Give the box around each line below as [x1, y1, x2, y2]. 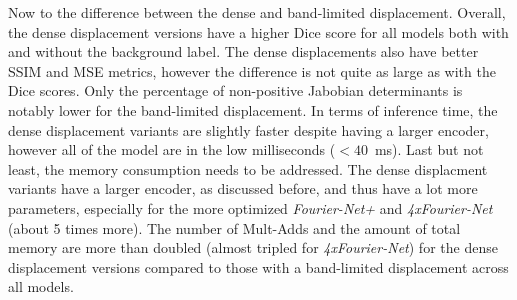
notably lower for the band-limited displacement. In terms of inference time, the [8, 99, 498, 120]
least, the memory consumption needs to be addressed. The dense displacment [8, 158, 488, 179]
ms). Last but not [374, 139, 484, 160]
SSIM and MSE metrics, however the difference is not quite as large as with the [8, 60, 496, 81]
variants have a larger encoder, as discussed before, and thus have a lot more [8, 178, 478, 199]
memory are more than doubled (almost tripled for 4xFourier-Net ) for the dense [8, 237, 498, 258]
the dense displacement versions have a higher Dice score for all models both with [8, 21, 509, 42]
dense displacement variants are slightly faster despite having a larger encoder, [8, 119, 489, 140]
